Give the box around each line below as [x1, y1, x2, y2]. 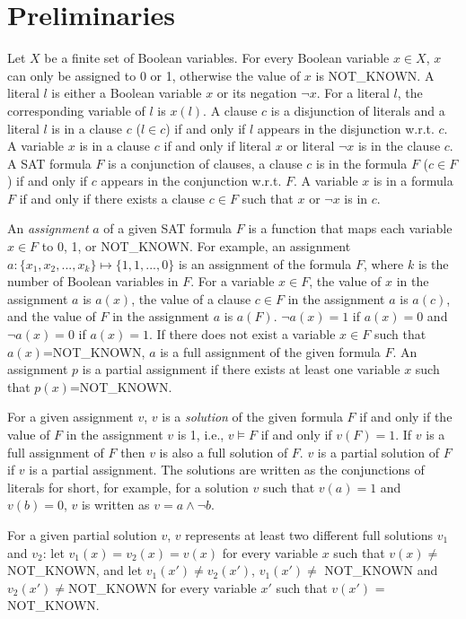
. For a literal [316, 83, 390, 102]
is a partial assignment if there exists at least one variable [82, 360, 400, 379]
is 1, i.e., [177, 425, 224, 443]
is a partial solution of [317, 442, 440, 461]
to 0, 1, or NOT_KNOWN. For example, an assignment [41, 237, 351, 256]
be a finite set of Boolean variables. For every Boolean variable [44, 48, 390, 67]
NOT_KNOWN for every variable [67, 578, 257, 597]
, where [363, 254, 404, 273]
